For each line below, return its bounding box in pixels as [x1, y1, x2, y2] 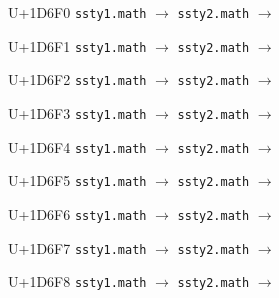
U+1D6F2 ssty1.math [8, 69, 147, 90]
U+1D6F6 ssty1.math [8, 203, 147, 224]
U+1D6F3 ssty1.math [8, 102, 147, 123]
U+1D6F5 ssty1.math [8, 170, 147, 191]
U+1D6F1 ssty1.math [8, 35, 147, 56]
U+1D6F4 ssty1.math [8, 136, 147, 157]
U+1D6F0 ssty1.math [8, 2, 147, 22]
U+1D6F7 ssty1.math [8, 237, 147, 258]
